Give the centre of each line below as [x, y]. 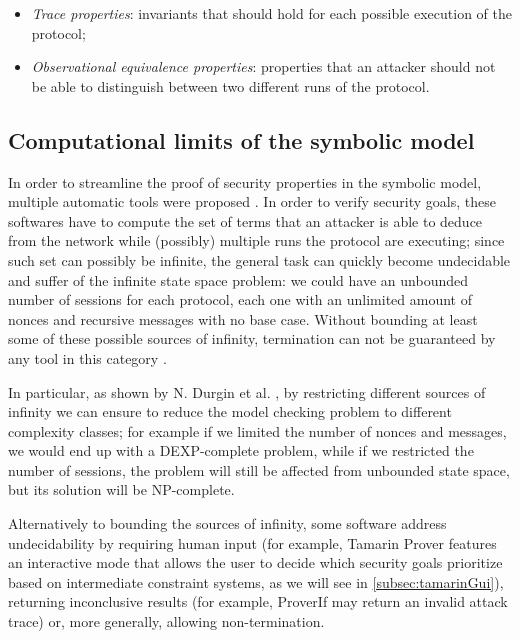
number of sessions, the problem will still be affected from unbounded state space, [259, 469]
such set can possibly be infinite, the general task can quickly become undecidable [259, 259]
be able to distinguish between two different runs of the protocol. [230, 85]
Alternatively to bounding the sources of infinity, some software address [227, 523]
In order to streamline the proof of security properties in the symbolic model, [245, 181]
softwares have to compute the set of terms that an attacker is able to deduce [245, 220]
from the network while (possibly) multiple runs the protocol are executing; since [256, 240]
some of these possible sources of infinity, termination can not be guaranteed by [252, 338]
